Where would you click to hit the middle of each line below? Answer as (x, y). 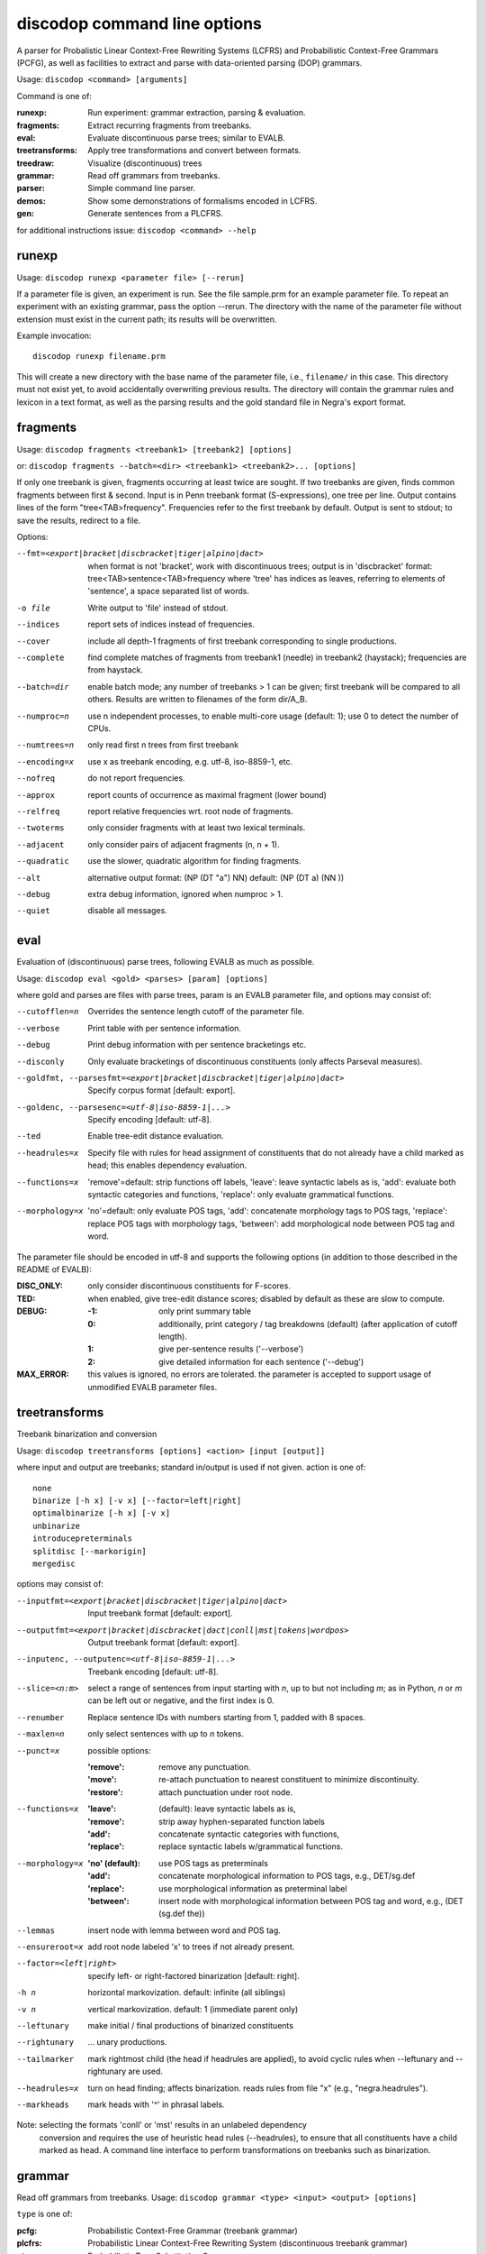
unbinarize (57, 1526)
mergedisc (54, 1563)
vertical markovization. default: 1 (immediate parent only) (193, 2009)
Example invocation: (54, 336)
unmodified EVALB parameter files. (153, 1387)
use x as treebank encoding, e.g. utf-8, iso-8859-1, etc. (190, 761)
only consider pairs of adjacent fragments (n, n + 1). (184, 844)
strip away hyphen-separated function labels (242, 1821)
